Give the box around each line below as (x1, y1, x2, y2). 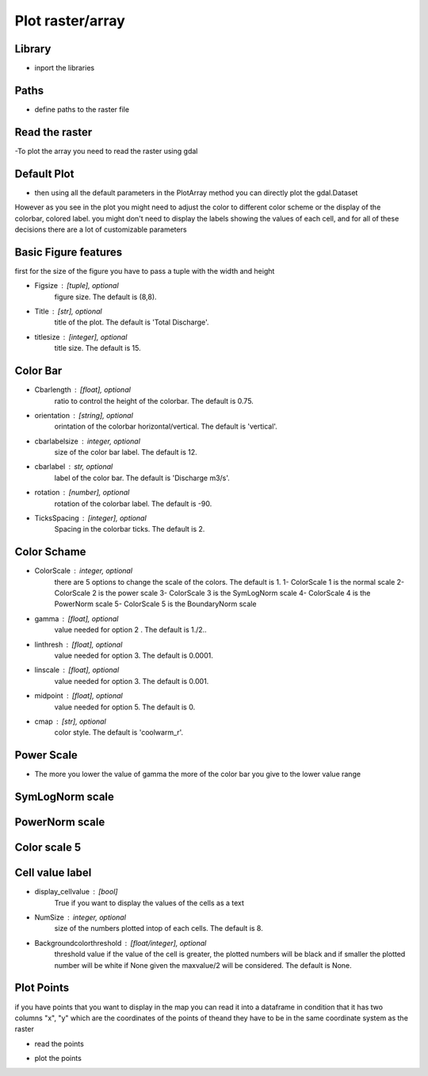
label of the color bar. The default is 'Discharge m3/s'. (54, 473, 230, 482)
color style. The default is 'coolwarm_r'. (54, 728, 184, 737)
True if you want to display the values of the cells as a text (54, 897, 245, 908)
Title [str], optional (34, 306, 102, 317)
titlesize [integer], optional (34, 332, 128, 341)
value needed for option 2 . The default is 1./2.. (54, 625, 208, 635)
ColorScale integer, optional (34, 566, 133, 575)
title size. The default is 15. (54, 344, 142, 353)
